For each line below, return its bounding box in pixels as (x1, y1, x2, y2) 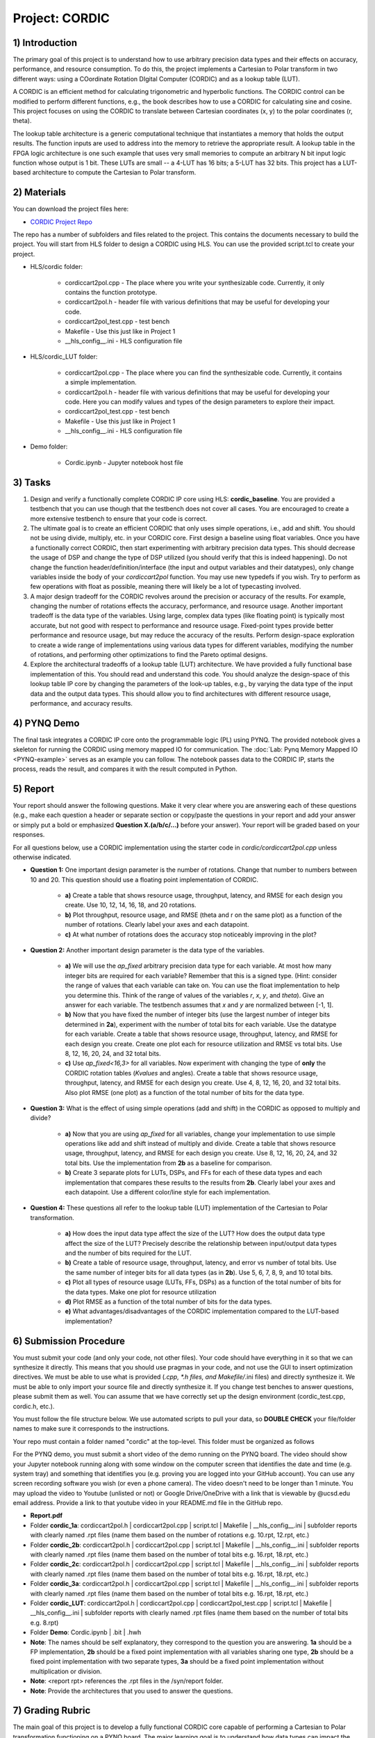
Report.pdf (30, 1511, 62, 1520)
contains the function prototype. (65, 289, 158, 296)
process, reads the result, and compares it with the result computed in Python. (12, 765, 237, 773)
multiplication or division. (30, 1667, 102, 1675)
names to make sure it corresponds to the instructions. (12, 1424, 169, 1433)
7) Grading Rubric (12, 1705, 91, 1716)
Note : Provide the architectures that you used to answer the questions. (30, 1687, 233, 1695)
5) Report (12, 783, 55, 795)
